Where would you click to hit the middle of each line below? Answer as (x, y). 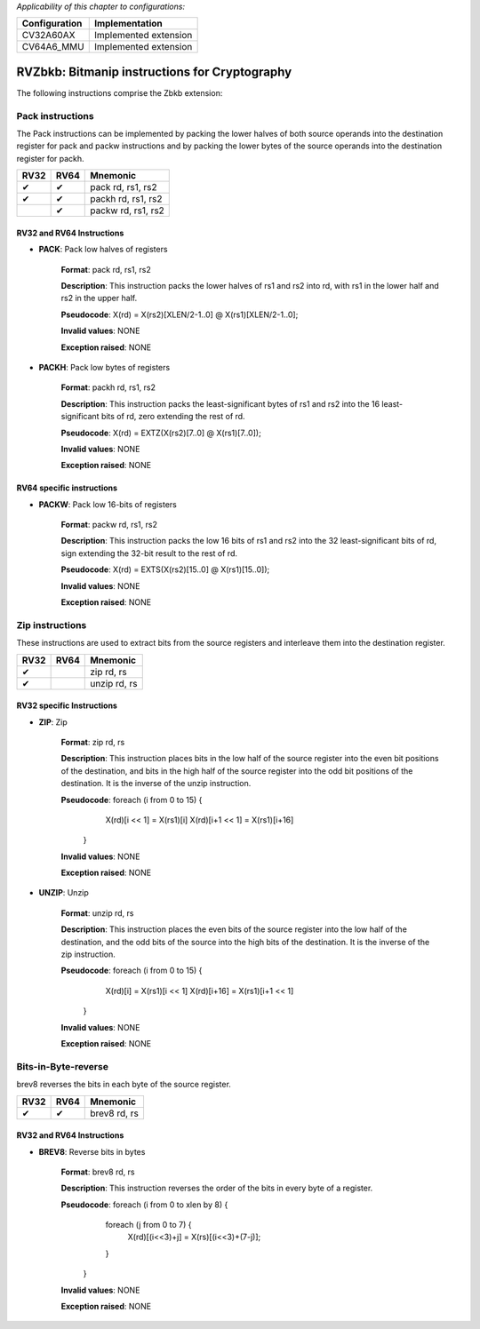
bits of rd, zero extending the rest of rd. (173, 417)
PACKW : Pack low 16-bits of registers (108, 504)
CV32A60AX (48, 36)
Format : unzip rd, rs (97, 913)
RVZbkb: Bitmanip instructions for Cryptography (154, 72)
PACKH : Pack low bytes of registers (104, 367)
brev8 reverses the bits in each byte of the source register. (124, 1085)
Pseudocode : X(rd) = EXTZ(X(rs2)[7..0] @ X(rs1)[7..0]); (161, 433)
